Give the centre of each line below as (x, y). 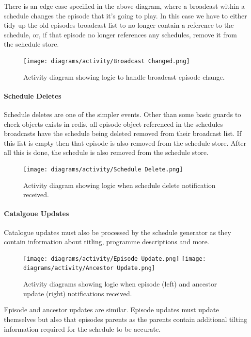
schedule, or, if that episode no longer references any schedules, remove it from (120, 34)
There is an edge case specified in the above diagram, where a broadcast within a (125, 6)
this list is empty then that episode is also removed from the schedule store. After (125, 143)
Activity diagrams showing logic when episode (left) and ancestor (120, 284)
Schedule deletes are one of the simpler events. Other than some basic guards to (123, 114)
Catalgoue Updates (37, 213)
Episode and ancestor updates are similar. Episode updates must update (111, 310)
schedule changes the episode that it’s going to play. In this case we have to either (125, 15)
